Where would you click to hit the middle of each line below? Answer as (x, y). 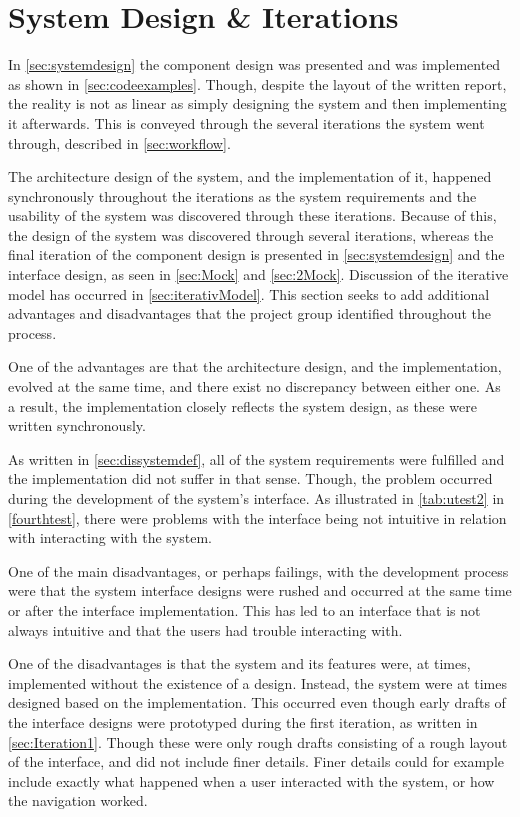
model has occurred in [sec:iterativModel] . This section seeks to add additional (249, 293)
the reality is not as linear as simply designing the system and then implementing (257, 103)
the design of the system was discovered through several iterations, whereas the (251, 234)
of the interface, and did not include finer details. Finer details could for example (256, 761)
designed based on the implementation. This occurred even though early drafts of (257, 702)
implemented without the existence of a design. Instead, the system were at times (257, 682)
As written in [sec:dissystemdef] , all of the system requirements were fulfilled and (256, 458)
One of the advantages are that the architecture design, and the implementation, (255, 366)
